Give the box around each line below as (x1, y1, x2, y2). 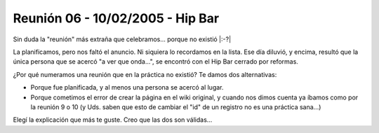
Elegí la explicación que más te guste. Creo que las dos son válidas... (13, 115, 213, 124)
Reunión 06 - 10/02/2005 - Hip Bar (13, 10, 220, 26)
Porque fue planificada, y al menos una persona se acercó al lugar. (30, 83, 224, 92)
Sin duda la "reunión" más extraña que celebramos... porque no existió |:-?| (13, 35, 232, 43)
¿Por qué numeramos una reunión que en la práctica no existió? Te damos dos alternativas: (13, 70, 277, 78)
